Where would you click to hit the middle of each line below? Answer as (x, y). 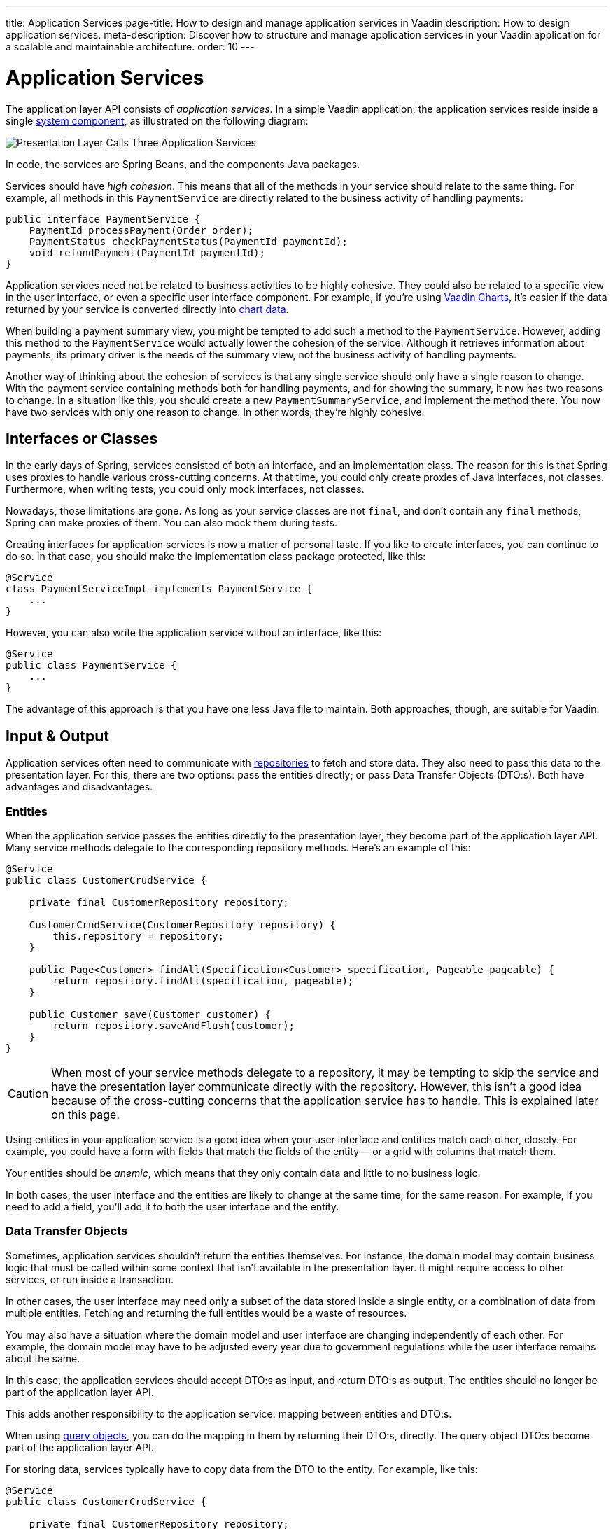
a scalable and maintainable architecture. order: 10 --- (130, 47)
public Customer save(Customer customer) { (150, 1014)
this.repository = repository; (138, 936)
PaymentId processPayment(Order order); (141, 230)
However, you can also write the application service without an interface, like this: (194, 633)
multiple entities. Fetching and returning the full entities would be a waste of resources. (206, 1313)
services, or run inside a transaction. (90, 1279)
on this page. (86, 1114)
